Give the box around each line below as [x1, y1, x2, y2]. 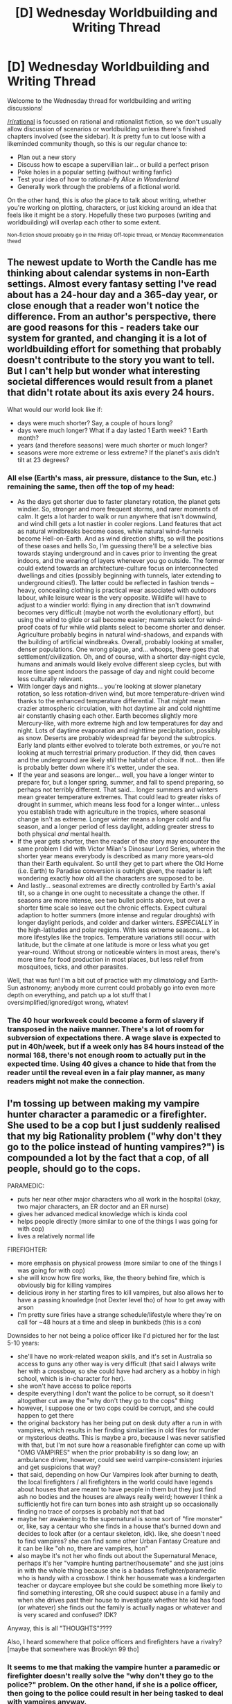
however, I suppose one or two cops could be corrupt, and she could [17, 1404, 215, 1412]
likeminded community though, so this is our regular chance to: [7, 139, 188, 147]
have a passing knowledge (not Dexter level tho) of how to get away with [17, 1295, 226, 1304]
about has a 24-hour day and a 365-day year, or [7, 289, 218, 301]
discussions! [7, 104, 43, 112]
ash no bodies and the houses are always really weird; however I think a [17, 1492, 223, 1500]
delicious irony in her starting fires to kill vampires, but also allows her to [17, 1288, 224, 1297]
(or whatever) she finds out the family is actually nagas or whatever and [17, 1603, 222, 1612]
